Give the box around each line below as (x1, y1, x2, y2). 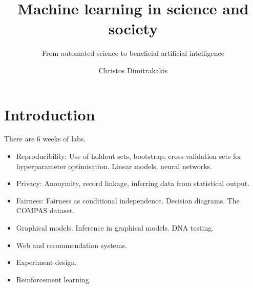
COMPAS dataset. (16, 205, 75, 216)
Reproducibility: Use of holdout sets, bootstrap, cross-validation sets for (16, 151, 242, 161)
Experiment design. (16, 257, 77, 268)
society (108, 18, 158, 39)
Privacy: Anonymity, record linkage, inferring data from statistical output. (16, 178, 250, 189)
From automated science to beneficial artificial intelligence (42, 48, 224, 58)
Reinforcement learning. (16, 274, 91, 284)
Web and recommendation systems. (16, 239, 127, 250)
